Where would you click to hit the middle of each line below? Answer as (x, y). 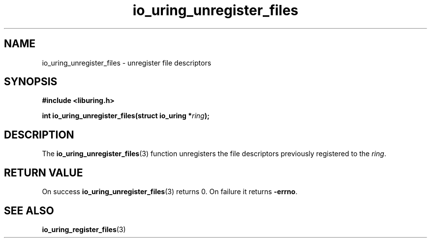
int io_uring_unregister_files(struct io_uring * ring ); (126, 116)
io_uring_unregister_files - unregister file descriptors (127, 63)
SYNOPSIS (31, 82)
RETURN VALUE (44, 173)
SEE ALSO (29, 210)
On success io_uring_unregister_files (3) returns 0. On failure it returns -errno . (170, 192)
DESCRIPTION (39, 135)
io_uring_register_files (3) (84, 229)
